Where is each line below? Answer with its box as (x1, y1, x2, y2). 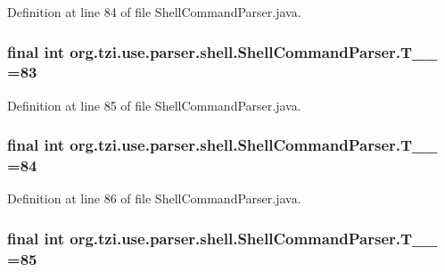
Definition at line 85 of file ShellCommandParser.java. (7, 95, 301, 114)
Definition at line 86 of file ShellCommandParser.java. (7, 189, 301, 208)
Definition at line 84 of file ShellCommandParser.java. (7, 3, 301, 21)
